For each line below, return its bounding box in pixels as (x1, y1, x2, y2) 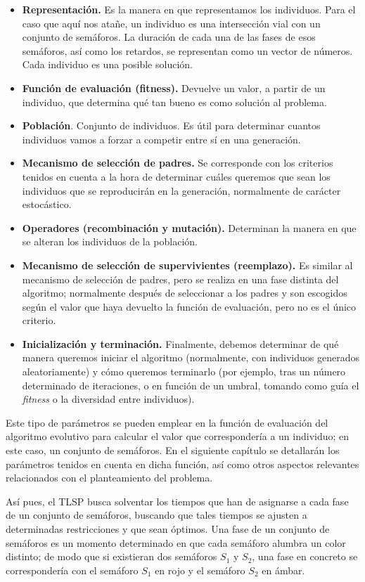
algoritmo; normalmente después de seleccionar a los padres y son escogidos (22, 285, 347, 300)
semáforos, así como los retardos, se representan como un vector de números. (22, 43, 353, 58)
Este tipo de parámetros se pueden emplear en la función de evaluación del (6, 415, 328, 429)
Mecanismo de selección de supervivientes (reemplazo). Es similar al (22, 257, 353, 272)
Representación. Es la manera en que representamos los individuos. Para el (22, 2, 356, 16)
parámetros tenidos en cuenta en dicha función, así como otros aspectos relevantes (6, 456, 359, 471)
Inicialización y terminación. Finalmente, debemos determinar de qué (22, 336, 339, 351)
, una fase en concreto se (252, 549, 358, 564)
